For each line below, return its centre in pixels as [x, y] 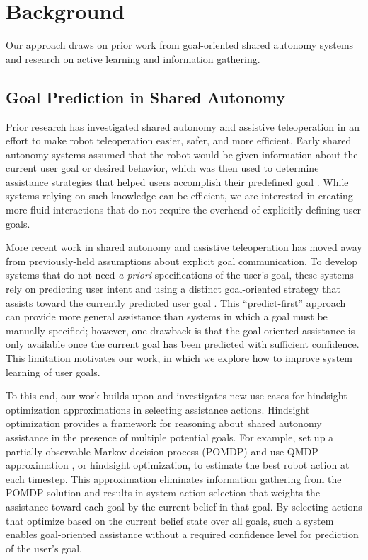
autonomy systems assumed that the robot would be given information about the [182, 154]
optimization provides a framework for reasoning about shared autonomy [164, 423]
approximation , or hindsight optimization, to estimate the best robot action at [178, 465]
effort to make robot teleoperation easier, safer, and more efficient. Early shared [179, 140]
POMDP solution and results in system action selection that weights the [163, 492]
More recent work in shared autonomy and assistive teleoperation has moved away [184, 247]
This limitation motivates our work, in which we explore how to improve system [179, 358]
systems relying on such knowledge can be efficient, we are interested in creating [179, 196]
